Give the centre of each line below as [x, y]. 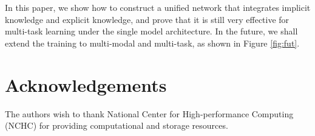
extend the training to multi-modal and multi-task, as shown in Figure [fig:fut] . [152, 43]
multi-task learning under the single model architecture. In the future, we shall [151, 31]
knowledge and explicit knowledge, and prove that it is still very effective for [147, 19]
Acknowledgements [86, 84]
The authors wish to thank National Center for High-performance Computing [149, 113]
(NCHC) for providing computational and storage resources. [117, 125]
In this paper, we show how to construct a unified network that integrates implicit [158, 7]
